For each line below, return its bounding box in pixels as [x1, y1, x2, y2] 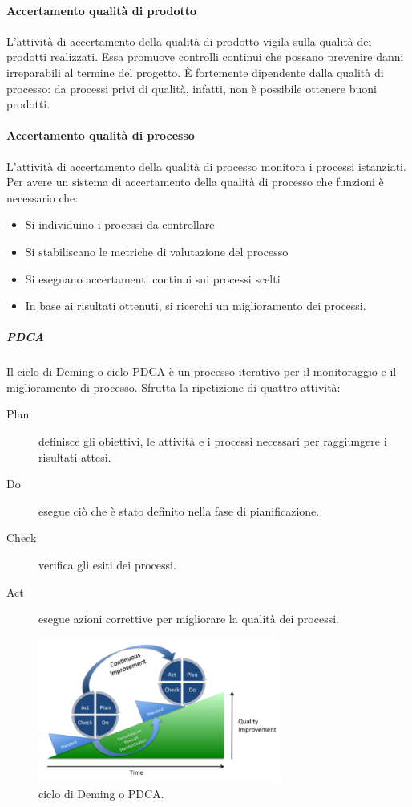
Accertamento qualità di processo [6, 127, 195, 144]
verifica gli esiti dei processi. [38, 556, 176, 573]
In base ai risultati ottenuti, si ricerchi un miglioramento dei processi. [25, 297, 366, 314]
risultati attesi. [38, 448, 111, 465]
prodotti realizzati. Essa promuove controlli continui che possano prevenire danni [6, 48, 404, 65]
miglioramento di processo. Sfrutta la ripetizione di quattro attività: [6, 378, 341, 395]
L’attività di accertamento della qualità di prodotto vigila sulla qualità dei [6, 32, 372, 49]
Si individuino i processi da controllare [25, 216, 215, 233]
